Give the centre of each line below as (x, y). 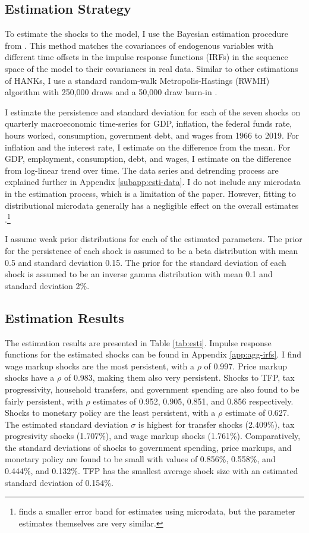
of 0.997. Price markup (246, 366)
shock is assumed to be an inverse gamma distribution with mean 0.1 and (139, 274)
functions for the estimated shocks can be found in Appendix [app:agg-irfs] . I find (153, 354)
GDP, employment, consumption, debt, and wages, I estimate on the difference (148, 159)
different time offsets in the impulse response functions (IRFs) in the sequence (146, 57)
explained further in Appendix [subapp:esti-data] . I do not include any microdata (153, 182)
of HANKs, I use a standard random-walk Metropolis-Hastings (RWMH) (137, 80)
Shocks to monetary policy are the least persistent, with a (110, 413)
